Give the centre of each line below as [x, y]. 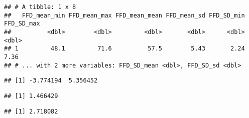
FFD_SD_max [22, 24]
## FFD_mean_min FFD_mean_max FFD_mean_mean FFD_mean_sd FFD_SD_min [125, 15]
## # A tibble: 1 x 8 [40, 7]
